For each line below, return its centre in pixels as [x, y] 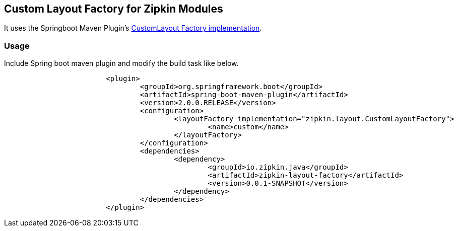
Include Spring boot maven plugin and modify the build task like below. [121, 63]
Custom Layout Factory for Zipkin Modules [114, 9]
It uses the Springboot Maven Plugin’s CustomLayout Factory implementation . [133, 28]
